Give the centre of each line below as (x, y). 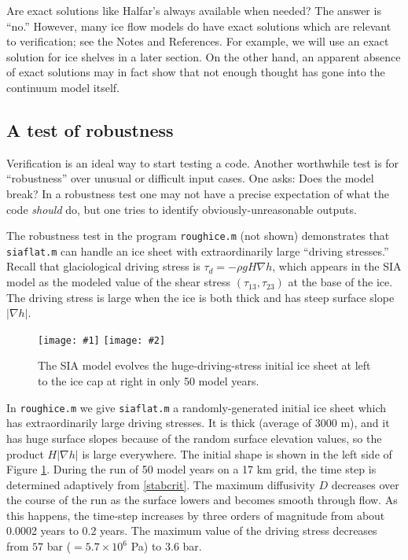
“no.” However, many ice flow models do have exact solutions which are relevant (199, 26)
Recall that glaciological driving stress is (103, 266)
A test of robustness (90, 129)
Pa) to (146, 546)
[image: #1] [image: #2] (102, 340)
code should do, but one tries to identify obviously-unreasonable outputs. (182, 209)
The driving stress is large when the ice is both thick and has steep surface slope (200, 297)
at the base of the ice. (340, 282)
